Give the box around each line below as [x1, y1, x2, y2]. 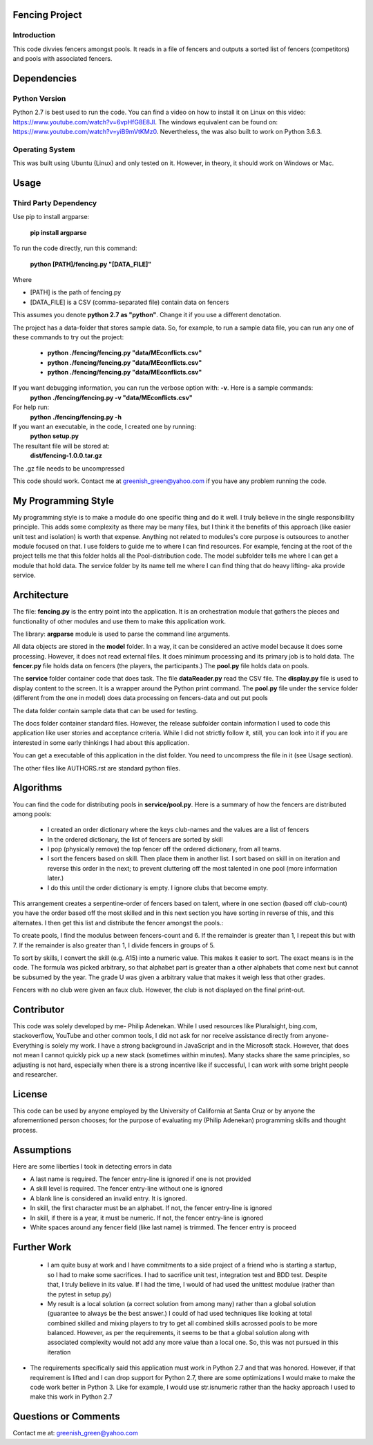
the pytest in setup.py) [47, 1290, 112, 1298]
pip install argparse [30, 228, 87, 236]
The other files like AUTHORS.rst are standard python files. [12, 764, 181, 772]
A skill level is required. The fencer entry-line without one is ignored [30, 1184, 223, 1193]
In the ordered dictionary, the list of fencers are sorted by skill [47, 835, 223, 843]
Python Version [12, 93, 66, 103]
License [12, 1088, 48, 1100]
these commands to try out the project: [12, 332, 124, 341]
